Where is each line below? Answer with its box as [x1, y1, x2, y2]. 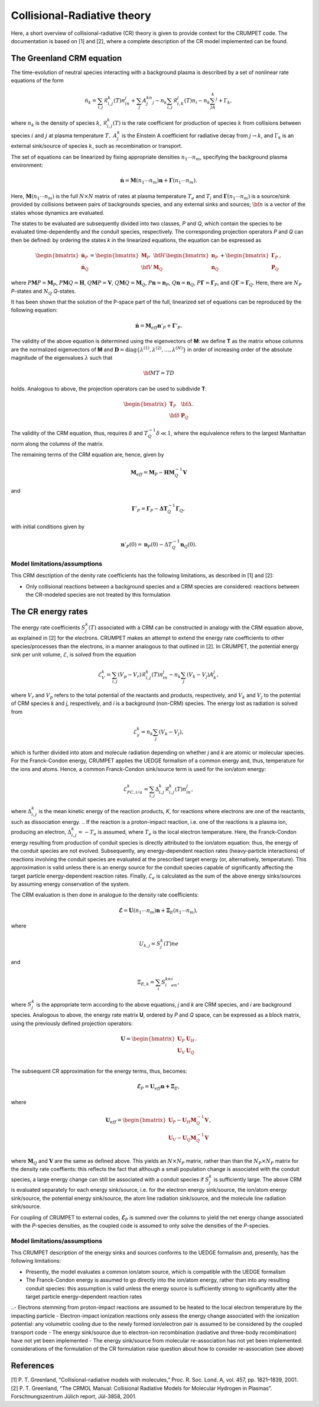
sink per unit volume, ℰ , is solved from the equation [11, 651, 136, 658]
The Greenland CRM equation [11, 53, 122, 63]
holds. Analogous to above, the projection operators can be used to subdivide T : [11, 385, 207, 392]
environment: [11, 161, 44, 169]
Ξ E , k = [136, 979, 155, 987]
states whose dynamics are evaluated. [11, 209, 105, 216]
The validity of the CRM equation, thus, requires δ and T [11, 429, 148, 436]
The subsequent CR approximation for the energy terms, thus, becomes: [11, 1068, 187, 1075]
